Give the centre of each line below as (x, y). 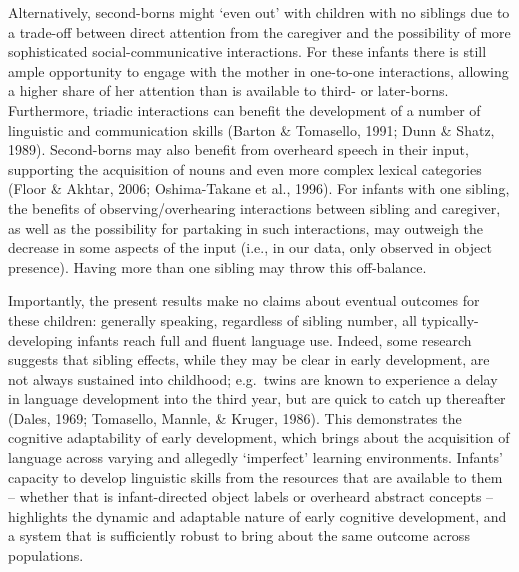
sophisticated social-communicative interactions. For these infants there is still (247, 51)
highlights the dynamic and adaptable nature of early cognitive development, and (257, 515)
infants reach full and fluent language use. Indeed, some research (274, 339)
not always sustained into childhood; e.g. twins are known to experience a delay (253, 378)
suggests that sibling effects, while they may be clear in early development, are (249, 359)
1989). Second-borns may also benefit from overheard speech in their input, (238, 149)
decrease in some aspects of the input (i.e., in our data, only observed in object (250, 247)
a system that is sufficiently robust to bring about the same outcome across (239, 535)
